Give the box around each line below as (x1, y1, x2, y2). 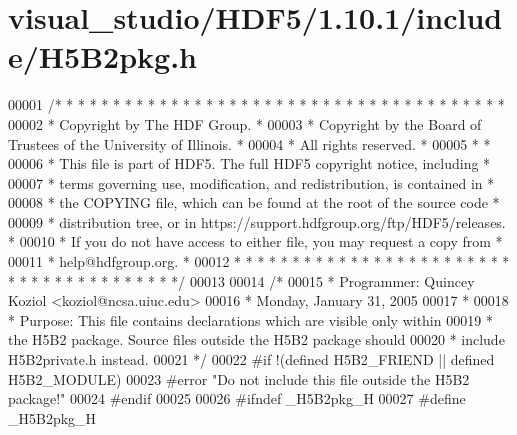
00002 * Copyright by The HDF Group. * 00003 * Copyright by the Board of (8, 113, 482, 134)
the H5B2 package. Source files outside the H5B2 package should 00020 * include (8, 329, 505, 350)
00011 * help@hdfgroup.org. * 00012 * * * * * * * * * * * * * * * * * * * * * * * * (8, 251, 510, 272)
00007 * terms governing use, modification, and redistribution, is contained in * (8, 172, 495, 193)
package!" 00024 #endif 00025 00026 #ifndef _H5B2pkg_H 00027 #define (8, 388, 466, 409)
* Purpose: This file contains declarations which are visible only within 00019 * (8, 309, 493, 330)
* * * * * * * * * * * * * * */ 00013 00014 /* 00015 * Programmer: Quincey (8, 270, 475, 291)
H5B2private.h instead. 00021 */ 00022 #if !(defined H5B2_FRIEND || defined (8, 349, 495, 370)
